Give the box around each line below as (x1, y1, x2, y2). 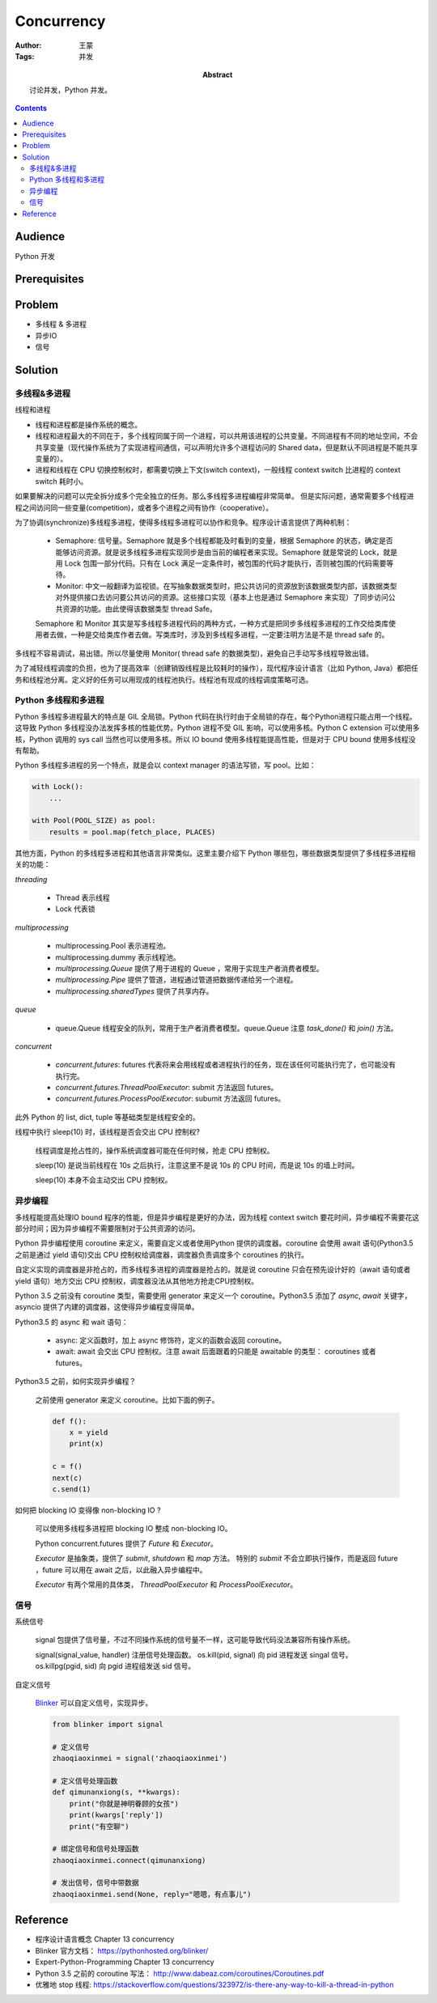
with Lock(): (32, 782, 84, 791)
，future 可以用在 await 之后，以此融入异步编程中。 (35, 1564, 207, 1574)
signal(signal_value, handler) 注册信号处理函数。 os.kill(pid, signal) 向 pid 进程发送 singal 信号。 (35, 1649, 353, 1659)
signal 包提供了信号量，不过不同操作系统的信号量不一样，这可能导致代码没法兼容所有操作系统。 (35, 1635, 355, 1644)
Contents (15, 104, 48, 113)
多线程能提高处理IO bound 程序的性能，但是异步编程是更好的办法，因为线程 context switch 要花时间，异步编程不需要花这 (15, 1212, 420, 1222)
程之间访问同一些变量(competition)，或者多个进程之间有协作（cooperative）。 (15, 503, 274, 512)
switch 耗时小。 (35, 476, 88, 486)
